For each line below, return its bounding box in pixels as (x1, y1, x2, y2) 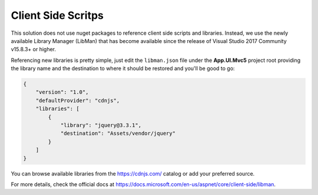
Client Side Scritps (11, 9, 104, 22)
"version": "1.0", (35, 89, 89, 95)
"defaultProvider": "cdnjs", (35, 97, 120, 104)
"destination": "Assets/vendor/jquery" (60, 130, 176, 137)
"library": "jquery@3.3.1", (60, 122, 141, 129)
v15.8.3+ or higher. (11, 46, 56, 53)
